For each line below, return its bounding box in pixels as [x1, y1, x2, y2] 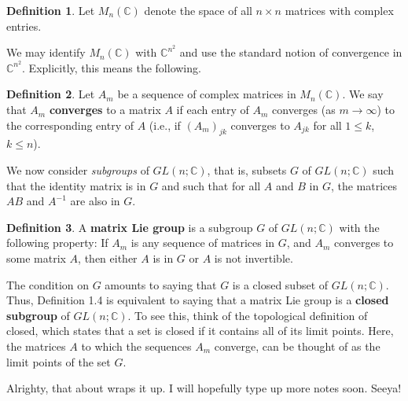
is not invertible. [214, 250, 293, 267]
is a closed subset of [232, 276, 329, 292]
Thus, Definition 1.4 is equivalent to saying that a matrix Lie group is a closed [6, 292, 389, 308]
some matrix [6, 250, 66, 267]
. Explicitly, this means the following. [22, 59, 201, 75]
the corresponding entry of [6, 116, 134, 133]
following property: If [6, 234, 108, 251]
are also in [70, 193, 120, 209]
